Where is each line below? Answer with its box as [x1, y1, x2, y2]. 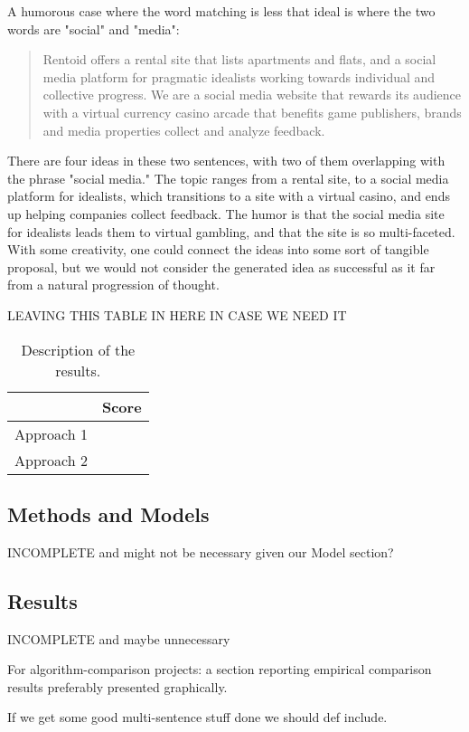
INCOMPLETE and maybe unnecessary [7, 629, 230, 648]
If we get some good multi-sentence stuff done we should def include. [7, 708, 388, 727]
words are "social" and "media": [7, 19, 180, 38]
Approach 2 [14, 449, 88, 471]
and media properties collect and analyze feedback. [42, 120, 325, 139]
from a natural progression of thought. [7, 275, 220, 294]
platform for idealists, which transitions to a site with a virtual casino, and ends [7, 186, 450, 205]
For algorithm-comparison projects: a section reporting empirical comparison [7, 660, 432, 679]
